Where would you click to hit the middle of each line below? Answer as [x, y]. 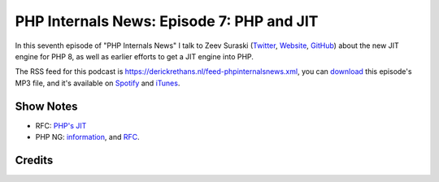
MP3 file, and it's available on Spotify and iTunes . [98, 83]
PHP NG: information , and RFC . [87, 137]
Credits [34, 160]
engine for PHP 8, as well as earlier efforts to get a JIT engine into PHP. [134, 56]
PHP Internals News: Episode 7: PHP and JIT [167, 21]
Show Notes [46, 106]
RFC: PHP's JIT [61, 125]
